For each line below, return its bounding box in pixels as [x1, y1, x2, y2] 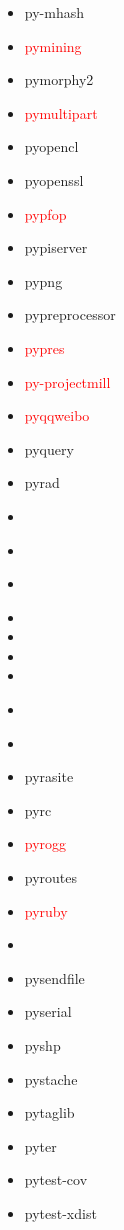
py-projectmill [24, 371, 111, 392]
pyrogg [24, 833, 67, 854]
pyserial [24, 1001, 72, 1022]
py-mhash [24, 2, 84, 22]
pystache [24, 1068, 78, 1089]
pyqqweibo [24, 405, 90, 426]
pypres [24, 337, 65, 358]
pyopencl [24, 136, 79, 157]
